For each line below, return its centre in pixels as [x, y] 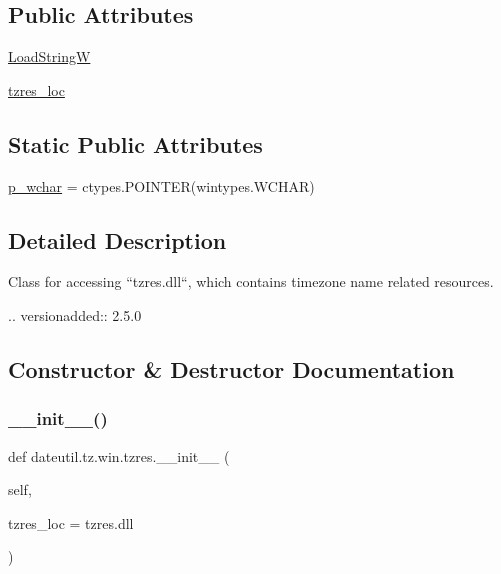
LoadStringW [49, 56]
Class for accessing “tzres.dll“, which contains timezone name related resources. [251, 281]
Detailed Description [117, 239]
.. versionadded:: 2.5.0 [75, 314]
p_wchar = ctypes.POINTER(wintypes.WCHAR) [161, 185]
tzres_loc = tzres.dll [71, 522]
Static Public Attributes [135, 143]
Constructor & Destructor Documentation [231, 368]
